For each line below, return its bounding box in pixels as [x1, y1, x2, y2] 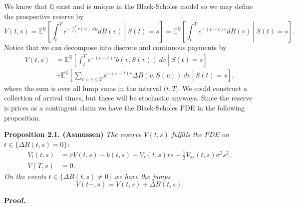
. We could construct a [178, 82, 248, 93]
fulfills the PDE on [171, 129, 229, 139]
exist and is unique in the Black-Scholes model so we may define [56, 1, 253, 11]
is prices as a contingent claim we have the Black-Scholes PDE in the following [4, 102, 245, 113]
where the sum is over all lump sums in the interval [4, 82, 161, 93]
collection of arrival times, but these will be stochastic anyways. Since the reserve [4, 92, 253, 103]
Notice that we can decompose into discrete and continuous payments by [4, 42, 227, 52]
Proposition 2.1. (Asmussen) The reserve [4, 129, 142, 139]
